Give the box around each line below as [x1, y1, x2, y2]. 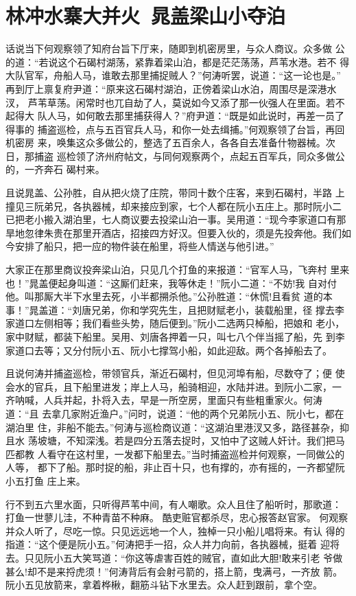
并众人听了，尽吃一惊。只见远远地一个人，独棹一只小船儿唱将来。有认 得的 [5, 523, 345, 538]
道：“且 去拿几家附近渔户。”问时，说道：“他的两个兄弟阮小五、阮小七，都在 [5, 406, 344, 420]
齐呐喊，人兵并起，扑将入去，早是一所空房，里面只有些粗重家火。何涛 [5, 393, 322, 407]
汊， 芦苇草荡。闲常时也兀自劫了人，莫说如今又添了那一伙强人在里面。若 [5, 95, 335, 109]
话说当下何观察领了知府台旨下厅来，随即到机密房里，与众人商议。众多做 [5, 41, 332, 56]
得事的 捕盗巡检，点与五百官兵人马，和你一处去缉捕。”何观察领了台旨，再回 [5, 122, 345, 136]
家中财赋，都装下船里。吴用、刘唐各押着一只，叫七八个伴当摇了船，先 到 [5, 330, 335, 343]
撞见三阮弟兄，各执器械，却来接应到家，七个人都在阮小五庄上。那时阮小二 [5, 198, 342, 213]
